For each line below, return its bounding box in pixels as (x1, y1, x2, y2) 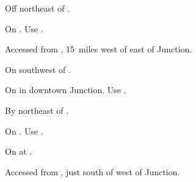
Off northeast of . (5, 2, 70, 14)
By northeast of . (5, 103, 69, 116)
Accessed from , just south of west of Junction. (5, 165, 180, 178)
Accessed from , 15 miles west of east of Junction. (5, 43, 192, 55)
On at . (5, 145, 32, 158)
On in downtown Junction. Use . (5, 83, 126, 96)
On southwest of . (5, 63, 71, 75)
